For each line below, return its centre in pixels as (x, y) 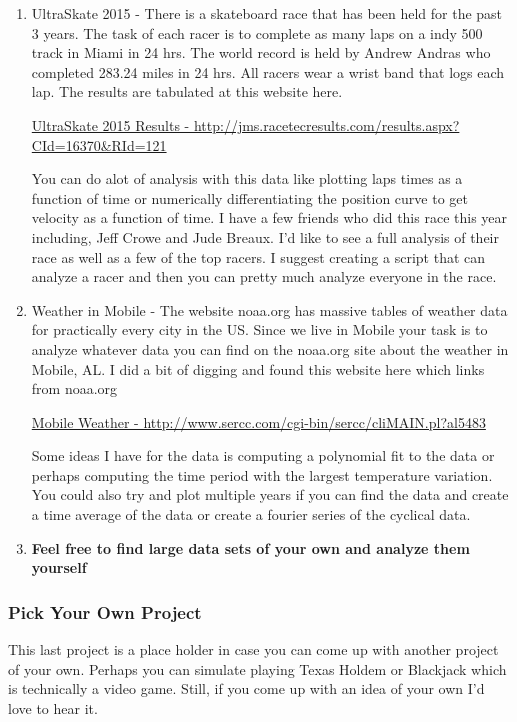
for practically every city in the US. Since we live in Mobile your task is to (259, 329)
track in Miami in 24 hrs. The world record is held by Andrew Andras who (261, 52)
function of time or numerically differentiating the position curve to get (249, 197)
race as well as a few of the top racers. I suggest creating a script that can (258, 256)
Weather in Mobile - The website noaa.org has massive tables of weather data (269, 309)
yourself (59, 567)
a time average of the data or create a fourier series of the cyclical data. (251, 514)
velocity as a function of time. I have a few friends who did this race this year (269, 217)
